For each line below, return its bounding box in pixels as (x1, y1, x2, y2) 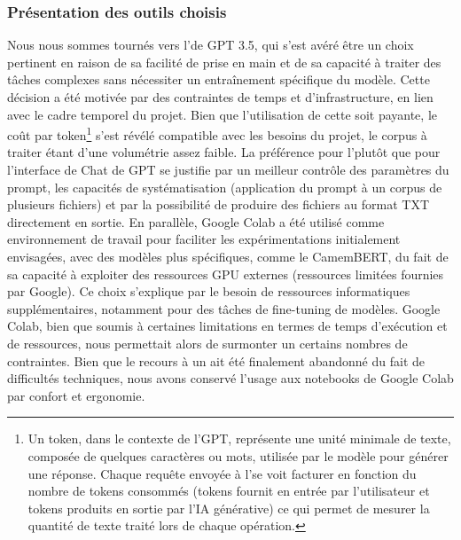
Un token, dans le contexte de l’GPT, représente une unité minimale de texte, (27, 429, 451, 448)
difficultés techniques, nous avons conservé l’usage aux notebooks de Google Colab (7, 369, 454, 387)
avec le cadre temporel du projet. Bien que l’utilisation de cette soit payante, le (7, 105, 437, 123)
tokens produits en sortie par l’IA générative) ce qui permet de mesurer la (27, 498, 430, 517)
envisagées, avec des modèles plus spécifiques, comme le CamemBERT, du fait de (7, 247, 449, 265)
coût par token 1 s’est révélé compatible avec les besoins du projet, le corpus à (7, 123, 427, 144)
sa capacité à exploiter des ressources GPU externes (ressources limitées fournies (7, 264, 444, 283)
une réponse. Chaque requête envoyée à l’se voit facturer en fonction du (27, 464, 417, 482)
